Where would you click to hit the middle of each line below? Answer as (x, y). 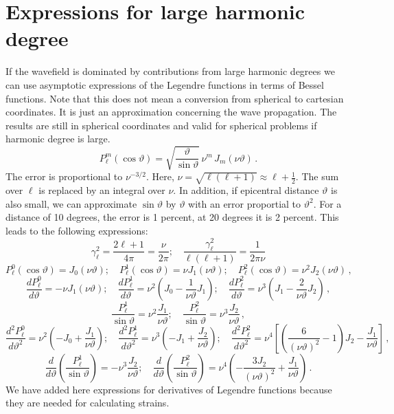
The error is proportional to (64, 176)
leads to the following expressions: (77, 231)
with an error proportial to (245, 203)
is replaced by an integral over (102, 190)
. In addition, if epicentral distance (246, 190)
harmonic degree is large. (58, 139)
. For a (327, 203)
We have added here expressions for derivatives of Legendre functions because (169, 389)
